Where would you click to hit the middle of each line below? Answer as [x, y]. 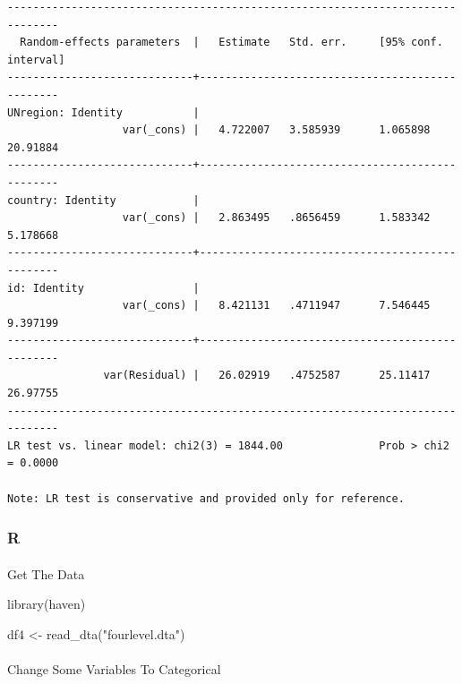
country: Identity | [103, 200]
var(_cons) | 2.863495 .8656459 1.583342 [276, 218]
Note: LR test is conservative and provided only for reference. [206, 498]
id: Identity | [103, 288]
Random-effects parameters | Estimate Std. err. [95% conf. [231, 43]
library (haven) [47, 604]
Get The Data [46, 573]
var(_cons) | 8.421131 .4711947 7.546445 [276, 306]
